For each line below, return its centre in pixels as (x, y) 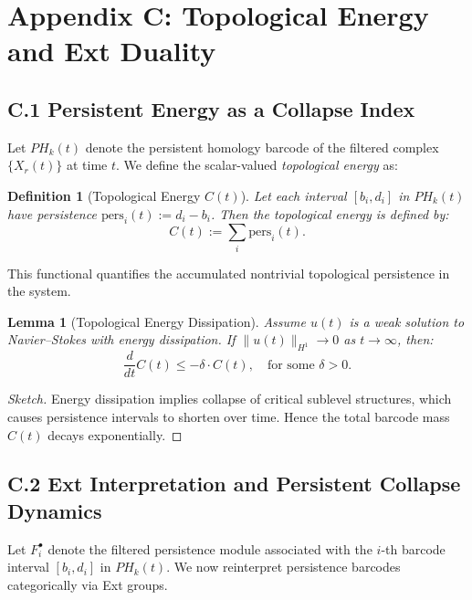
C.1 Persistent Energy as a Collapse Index (211, 108)
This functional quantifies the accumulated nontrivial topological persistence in (229, 273)
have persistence (52, 213)
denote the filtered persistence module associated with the (210, 548)
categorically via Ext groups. (88, 584)
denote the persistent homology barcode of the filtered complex (262, 147)
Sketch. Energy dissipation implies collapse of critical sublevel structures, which (230, 399)
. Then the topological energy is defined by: (330, 213)
